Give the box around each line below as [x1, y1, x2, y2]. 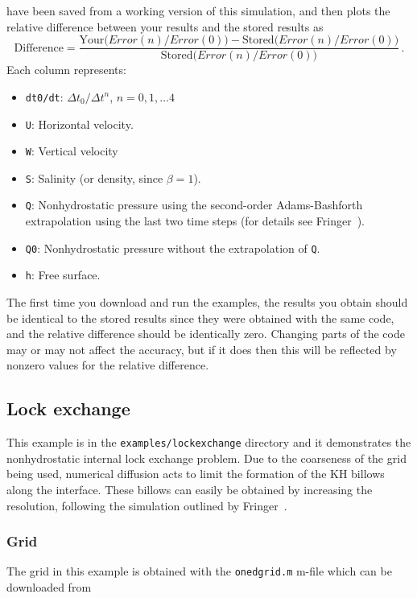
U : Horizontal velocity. [25, 115, 134, 132]
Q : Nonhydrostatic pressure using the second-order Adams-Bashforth [25, 196, 363, 213]
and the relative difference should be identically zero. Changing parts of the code [6, 325, 405, 342]
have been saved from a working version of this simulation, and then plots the [6, 2, 390, 19]
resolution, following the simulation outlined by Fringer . [6, 497, 287, 513]
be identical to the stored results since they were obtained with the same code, [6, 309, 394, 326]
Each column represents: [6, 61, 126, 78]
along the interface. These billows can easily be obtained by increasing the [6, 481, 373, 498]
